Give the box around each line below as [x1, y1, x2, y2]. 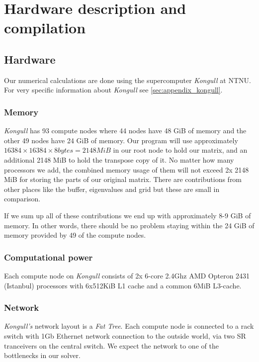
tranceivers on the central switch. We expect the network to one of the [4, 340, 219, 351]
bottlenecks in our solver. [4, 350, 81, 361]
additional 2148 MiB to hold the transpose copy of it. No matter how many [4, 154, 234, 165]
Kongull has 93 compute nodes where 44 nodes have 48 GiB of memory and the [4, 125, 247, 136]
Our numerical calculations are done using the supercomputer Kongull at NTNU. [4, 75, 251, 85]
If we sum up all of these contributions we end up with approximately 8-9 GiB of [4, 210, 251, 220]
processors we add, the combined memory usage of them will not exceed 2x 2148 [4, 164, 249, 175]
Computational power [4, 251, 93, 263]
